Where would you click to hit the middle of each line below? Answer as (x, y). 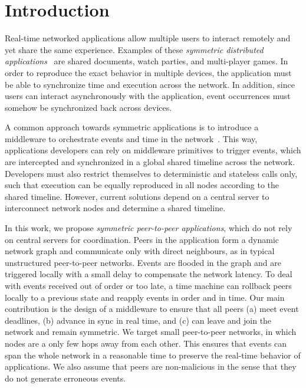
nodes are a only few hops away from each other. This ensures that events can (146, 343)
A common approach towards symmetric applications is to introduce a (132, 127)
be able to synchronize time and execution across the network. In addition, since (150, 84)
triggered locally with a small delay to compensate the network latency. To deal (149, 274)
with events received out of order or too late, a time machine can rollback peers (148, 285)
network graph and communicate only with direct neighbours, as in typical (140, 251)
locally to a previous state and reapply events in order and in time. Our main (145, 297)
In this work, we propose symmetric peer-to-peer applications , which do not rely (149, 228)
